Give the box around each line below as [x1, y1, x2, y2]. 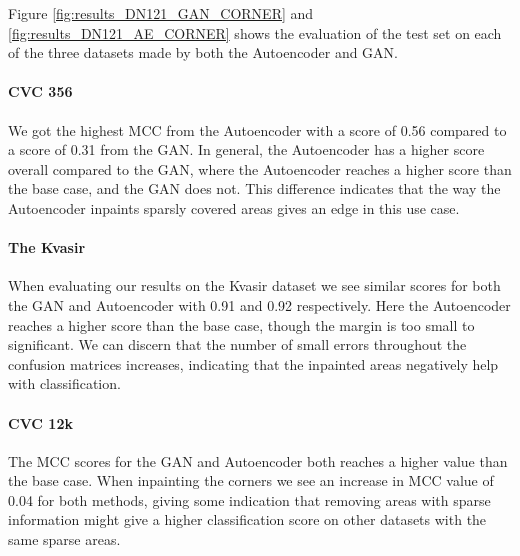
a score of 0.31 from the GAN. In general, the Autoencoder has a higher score [8, 139, 485, 160]
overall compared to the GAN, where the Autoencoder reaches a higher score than [8, 158, 512, 179]
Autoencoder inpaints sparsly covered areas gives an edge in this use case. [8, 197, 460, 218]
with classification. [8, 373, 121, 394]
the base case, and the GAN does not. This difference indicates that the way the [8, 178, 501, 199]
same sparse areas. [8, 529, 121, 550]
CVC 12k [8, 412, 73, 433]
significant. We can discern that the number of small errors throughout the [8, 334, 467, 355]
